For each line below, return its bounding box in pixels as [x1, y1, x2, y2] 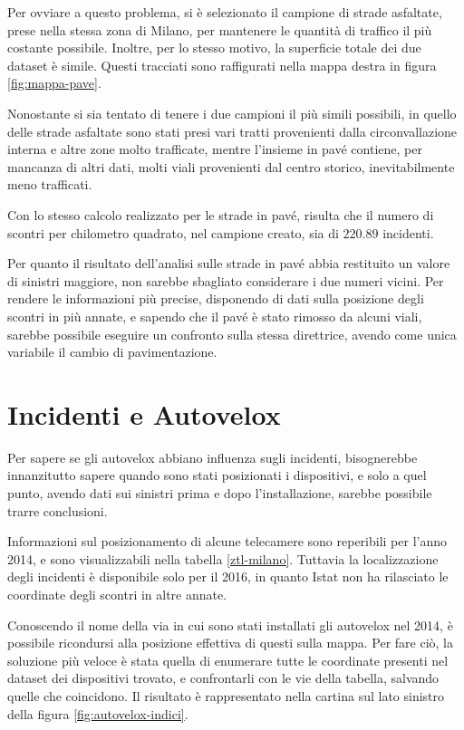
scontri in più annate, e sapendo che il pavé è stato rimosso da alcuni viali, [7, 306, 422, 325]
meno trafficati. [7, 175, 92, 194]
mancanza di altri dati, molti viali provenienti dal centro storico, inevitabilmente [7, 157, 455, 176]
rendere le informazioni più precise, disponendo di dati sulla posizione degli [7, 289, 424, 308]
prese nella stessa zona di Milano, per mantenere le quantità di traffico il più [7, 20, 432, 39]
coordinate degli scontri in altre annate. [7, 584, 227, 603]
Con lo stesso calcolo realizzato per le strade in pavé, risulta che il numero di [7, 205, 434, 224]
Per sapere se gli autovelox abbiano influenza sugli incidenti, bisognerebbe [7, 447, 418, 466]
